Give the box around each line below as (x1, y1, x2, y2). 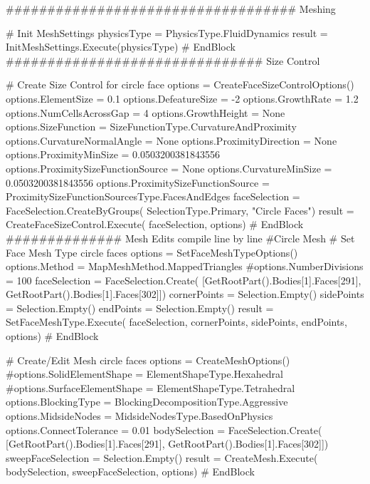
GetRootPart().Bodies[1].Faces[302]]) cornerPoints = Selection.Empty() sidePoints (6, 287, 364, 302)
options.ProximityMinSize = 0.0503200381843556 (6, 147, 220, 162)
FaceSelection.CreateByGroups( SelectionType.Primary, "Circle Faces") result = (6, 202, 354, 217)
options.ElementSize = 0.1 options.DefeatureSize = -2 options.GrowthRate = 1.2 (6, 91, 359, 105)
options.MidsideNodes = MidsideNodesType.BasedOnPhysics (6, 408, 273, 423)
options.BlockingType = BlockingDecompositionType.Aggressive (6, 394, 288, 409)
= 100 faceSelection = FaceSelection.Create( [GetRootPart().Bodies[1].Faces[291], (6, 272, 361, 287)
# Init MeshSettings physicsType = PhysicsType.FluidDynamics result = (6, 25, 328, 40)
